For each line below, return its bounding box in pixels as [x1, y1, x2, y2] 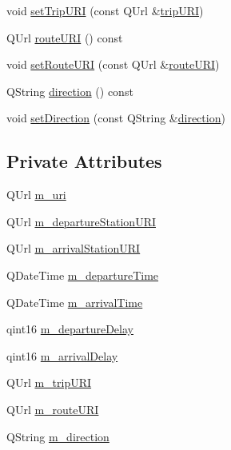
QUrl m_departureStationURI [6, 213, 157, 229]
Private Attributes [6, 149, 162, 173]
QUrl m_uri [6, 186, 66, 203]
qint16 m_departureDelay [6, 321, 133, 337]
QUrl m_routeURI [6, 400, 99, 417]
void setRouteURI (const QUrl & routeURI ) [6, 56, 220, 73]
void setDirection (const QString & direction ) [6, 110, 225, 126]
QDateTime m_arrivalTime [6, 293, 143, 310]
